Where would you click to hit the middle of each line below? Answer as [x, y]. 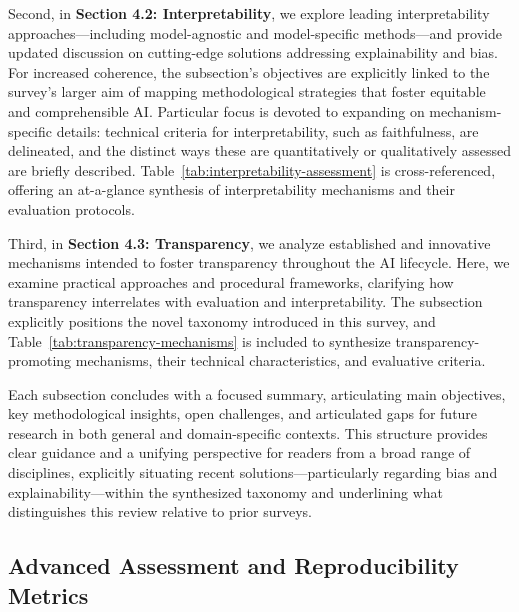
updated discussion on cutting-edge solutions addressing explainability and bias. [253, 52]
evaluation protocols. [71, 208]
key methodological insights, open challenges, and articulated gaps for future [243, 413]
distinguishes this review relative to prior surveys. [160, 511]
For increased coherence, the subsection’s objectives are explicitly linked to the [249, 71]
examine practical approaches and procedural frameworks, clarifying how [231, 281]
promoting [40, 360]
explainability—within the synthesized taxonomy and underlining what [226, 491]
